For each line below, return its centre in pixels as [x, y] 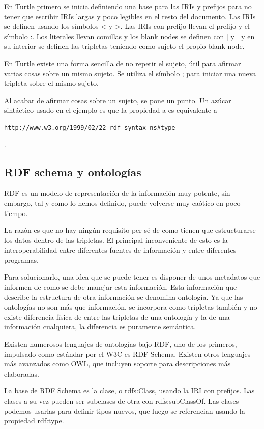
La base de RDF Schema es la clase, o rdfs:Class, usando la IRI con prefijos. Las [129, 391]
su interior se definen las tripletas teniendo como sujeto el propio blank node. [124, 46]
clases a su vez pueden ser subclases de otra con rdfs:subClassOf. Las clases [122, 401]
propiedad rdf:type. [34, 421]
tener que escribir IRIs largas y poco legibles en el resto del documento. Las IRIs [130, 16]
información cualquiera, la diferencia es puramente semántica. [100, 327]
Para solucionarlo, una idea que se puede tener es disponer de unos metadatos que [132, 277]
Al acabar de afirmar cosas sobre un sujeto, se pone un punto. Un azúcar [118, 100]
